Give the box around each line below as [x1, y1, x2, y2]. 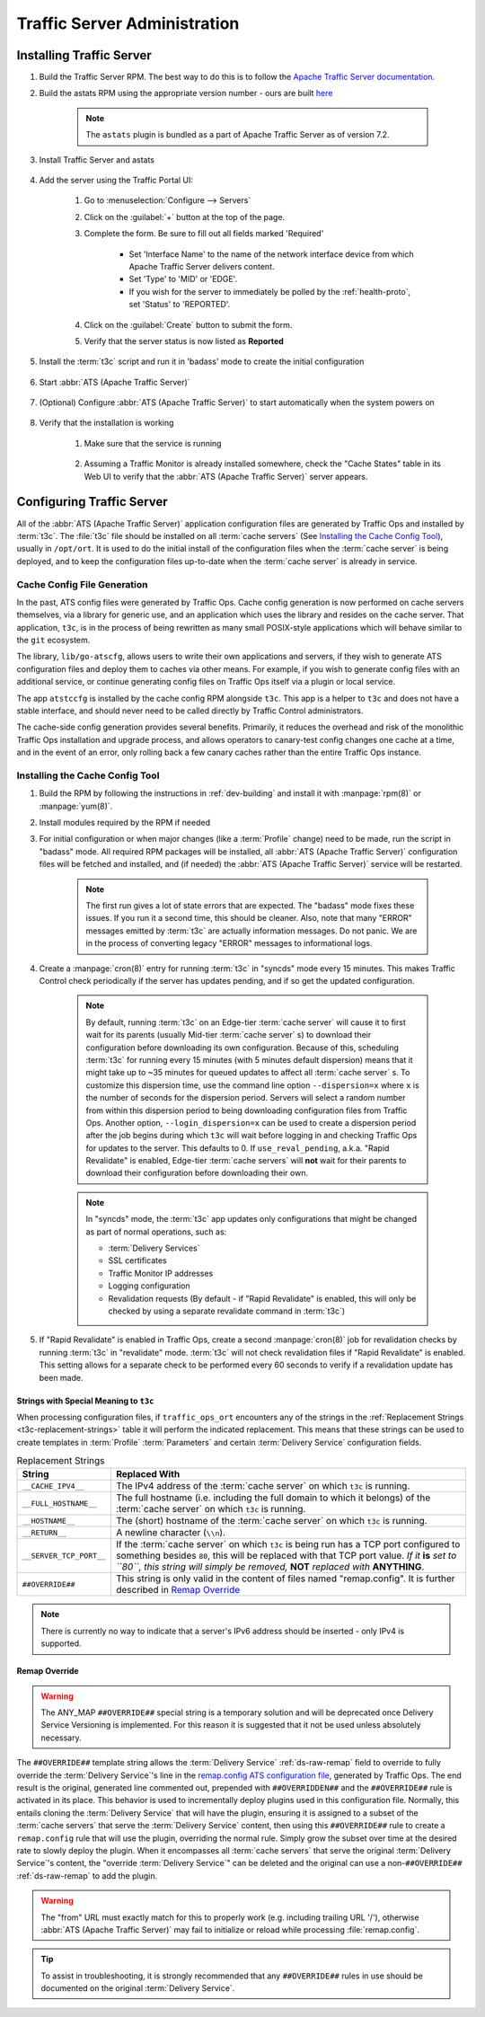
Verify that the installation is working [39, 418, 174, 429]
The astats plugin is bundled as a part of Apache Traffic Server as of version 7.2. [85, 129, 390, 140]
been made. [39, 1372, 84, 1383]
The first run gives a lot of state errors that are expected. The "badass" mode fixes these [85, 900, 415, 911]
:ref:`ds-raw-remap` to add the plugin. [16, 1870, 157, 1881]
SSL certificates [108, 1255, 168, 1266]
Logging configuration [108, 1280, 190, 1291]
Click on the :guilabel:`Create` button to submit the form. [84, 319, 293, 330]
